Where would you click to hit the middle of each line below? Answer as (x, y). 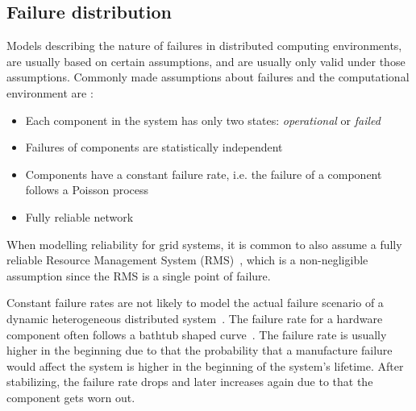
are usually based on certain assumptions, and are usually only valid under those (206, 61)
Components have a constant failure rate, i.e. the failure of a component (204, 174)
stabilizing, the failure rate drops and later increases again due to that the (190, 382)
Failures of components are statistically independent (154, 147)
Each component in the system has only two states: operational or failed (203, 120)
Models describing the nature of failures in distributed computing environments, (204, 46)
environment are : (50, 92)
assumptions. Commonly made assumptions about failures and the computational (208, 77)
